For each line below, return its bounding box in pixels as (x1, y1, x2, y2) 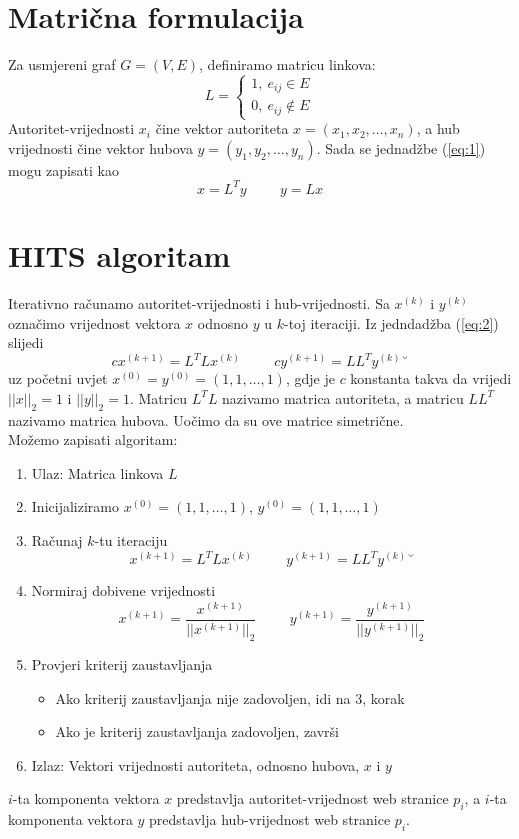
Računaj (31, 530, 83, 551)
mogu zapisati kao (8, 159, 119, 180)
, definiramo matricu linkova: (199, 54, 376, 75)
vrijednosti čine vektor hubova (8, 137, 193, 158)
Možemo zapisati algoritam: (8, 429, 178, 450)
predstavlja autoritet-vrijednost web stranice (176, 788, 449, 809)
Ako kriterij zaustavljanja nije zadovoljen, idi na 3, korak (55, 687, 405, 708)
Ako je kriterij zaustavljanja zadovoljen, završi (55, 721, 339, 742)
